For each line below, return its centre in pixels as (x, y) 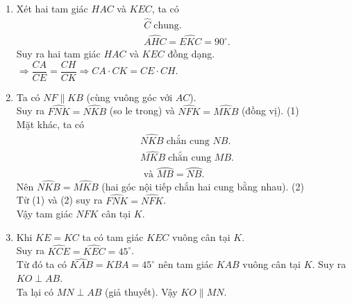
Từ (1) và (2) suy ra (59, 200)
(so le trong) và (142, 110)
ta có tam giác (113, 236)
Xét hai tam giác (52, 8)
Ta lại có (35, 291)
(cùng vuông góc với (129, 97)
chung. (168, 25)
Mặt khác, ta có (50, 124)
